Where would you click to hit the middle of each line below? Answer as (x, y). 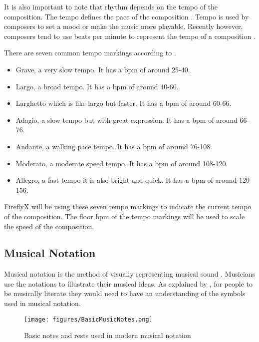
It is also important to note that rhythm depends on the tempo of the (111, 6)
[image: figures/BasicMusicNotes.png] (88, 319)
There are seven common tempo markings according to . (90, 53)
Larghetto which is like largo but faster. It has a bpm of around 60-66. (124, 103)
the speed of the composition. (49, 226)
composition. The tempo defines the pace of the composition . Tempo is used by (127, 16)
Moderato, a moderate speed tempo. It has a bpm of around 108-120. (122, 163)
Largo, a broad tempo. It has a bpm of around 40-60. (97, 86)
